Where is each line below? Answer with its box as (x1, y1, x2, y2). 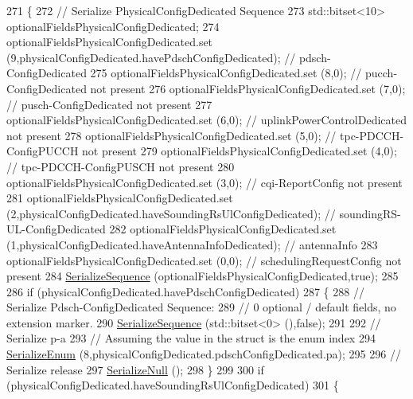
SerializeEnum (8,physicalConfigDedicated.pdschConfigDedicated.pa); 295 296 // (6, 346, 401, 362)
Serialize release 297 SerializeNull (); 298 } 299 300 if (6, 361, 264, 377)
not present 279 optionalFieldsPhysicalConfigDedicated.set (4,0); (82, 143, 397, 159)
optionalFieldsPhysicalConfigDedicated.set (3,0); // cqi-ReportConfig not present (6, 174, 403, 190)
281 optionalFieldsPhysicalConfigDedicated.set (6, 190, 233, 206)
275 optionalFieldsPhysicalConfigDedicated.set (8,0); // (90, 65, 362, 81)
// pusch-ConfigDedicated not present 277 (6, 96, 212, 112)
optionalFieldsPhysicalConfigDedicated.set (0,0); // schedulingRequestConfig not (6, 252, 402, 268)
